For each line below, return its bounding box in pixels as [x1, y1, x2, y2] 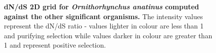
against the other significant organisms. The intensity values [4, 11, 203, 21]
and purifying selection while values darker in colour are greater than [4, 30, 213, 40]
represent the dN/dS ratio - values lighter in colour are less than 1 [4, 21, 204, 31]
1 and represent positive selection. [4, 40, 106, 50]
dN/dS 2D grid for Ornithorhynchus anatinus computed [4, 1, 199, 11]
